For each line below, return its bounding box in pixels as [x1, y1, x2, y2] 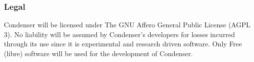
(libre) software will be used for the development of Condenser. [4, 48, 193, 58]
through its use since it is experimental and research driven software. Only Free [4, 39, 242, 49]
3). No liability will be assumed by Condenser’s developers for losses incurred [4, 29, 235, 39]
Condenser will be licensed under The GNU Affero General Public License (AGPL [4, 20, 251, 30]
